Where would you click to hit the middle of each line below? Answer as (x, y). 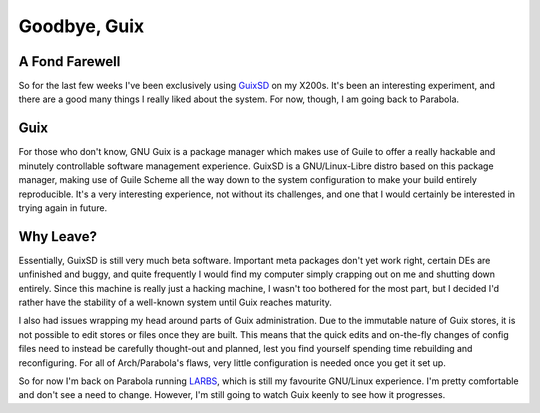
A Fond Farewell (69, 61)
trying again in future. (63, 207)
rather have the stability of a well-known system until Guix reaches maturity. (175, 302)
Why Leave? (58, 236)
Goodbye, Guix (81, 26)
